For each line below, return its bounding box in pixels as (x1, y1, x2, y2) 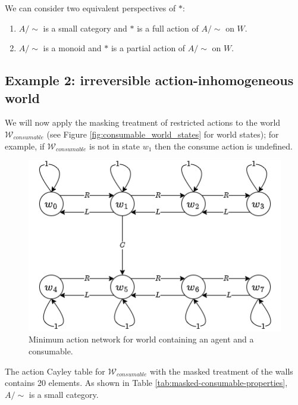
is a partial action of (111, 42, 186, 54)
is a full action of (137, 21, 199, 34)
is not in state (89, 139, 140, 152)
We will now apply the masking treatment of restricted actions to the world (5, 116, 281, 129)
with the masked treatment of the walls (149, 364, 293, 377)
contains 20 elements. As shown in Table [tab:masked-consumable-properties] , (5, 376, 288, 389)
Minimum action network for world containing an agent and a (29, 333, 254, 345)
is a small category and (43, 21, 127, 34)
